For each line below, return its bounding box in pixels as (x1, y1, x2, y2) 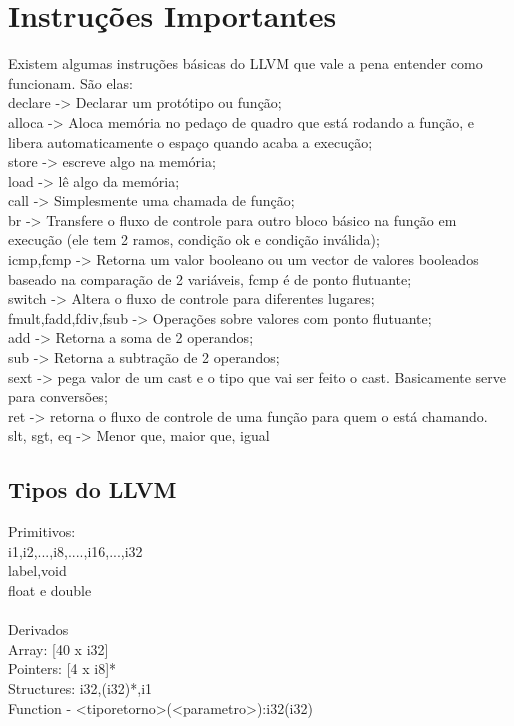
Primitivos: (8, 521, 76, 542)
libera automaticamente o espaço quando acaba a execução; (8, 131, 373, 152)
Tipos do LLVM (8, 474, 177, 505)
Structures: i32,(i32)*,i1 (8, 677, 153, 698)
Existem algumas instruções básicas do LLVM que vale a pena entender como (8, 53, 483, 74)
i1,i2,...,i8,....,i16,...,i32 (8, 540, 143, 561)
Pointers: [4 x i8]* (8, 658, 117, 679)
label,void (8, 560, 67, 581)
